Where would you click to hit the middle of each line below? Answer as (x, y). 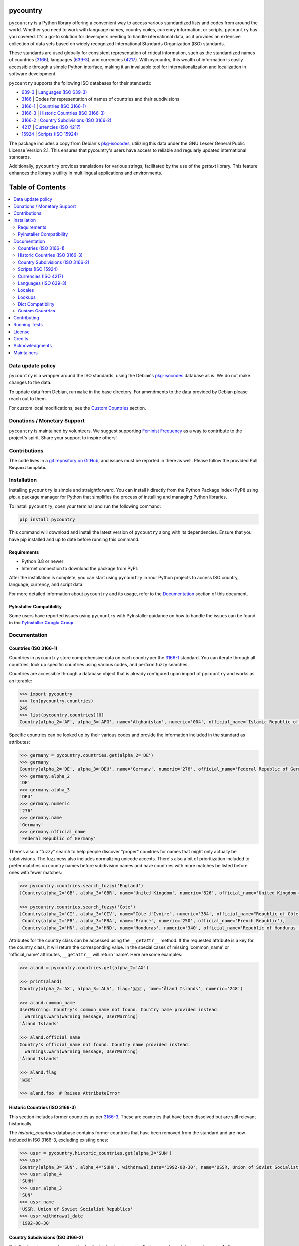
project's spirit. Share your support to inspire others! (63, 438)
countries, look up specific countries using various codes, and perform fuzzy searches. (99, 664)
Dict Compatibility (36, 304)
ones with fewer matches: (36, 873)
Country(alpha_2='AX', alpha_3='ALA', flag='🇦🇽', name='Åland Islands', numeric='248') (131, 989)
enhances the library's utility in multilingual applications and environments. (86, 173)
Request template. (28, 467)
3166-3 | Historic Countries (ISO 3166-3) (63, 113)
